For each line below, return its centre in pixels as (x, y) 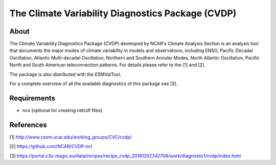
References (28, 125)
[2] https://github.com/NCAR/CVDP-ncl (51, 146)
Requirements (32, 98)
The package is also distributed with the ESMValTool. (65, 74)
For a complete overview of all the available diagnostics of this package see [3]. (94, 84)
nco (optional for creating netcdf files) (62, 110)
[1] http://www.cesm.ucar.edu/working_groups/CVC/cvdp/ (71, 137)
